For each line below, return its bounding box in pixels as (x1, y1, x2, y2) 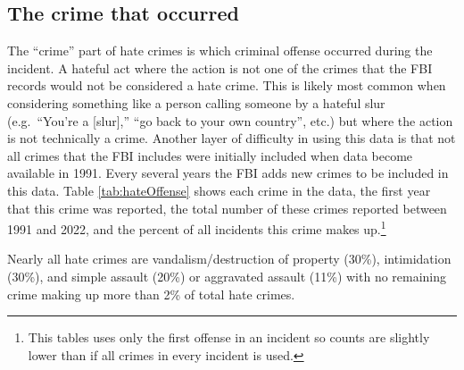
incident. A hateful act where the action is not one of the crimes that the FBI (7, 58, 433, 77)
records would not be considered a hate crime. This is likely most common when (7, 76, 446, 95)
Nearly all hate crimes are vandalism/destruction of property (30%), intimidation (7, 249, 452, 268)
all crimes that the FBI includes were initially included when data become (7, 146, 413, 164)
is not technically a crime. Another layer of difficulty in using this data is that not (7, 129, 456, 147)
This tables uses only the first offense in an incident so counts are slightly (28, 328, 430, 347)
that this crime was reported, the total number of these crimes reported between (7, 198, 447, 217)
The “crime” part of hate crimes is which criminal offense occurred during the (7, 41, 433, 60)
